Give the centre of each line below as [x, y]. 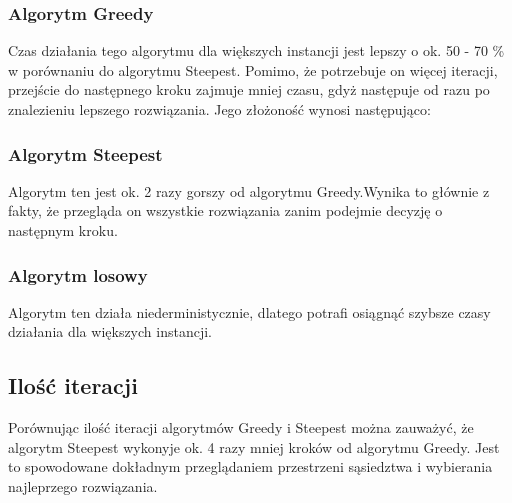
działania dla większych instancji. [110, 331]
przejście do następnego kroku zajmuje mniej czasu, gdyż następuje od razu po [249, 89]
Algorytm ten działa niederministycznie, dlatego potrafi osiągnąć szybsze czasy [249, 311]
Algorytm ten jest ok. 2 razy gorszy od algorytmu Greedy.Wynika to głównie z [249, 190]
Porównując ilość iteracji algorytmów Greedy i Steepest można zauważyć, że [241, 427]
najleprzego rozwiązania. [83, 485]
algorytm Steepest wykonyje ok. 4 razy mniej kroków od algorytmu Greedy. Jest [254, 446]
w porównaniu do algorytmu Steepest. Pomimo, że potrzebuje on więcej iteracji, [253, 69]
